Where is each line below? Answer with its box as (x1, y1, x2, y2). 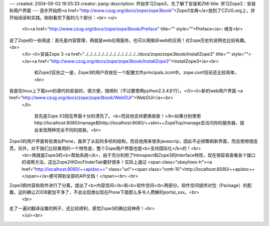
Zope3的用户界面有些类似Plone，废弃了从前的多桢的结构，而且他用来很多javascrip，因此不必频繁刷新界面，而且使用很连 (9, 138, 258, 144)
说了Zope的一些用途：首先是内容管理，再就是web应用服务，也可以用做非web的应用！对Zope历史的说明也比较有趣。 (9, 37, 249, 43)
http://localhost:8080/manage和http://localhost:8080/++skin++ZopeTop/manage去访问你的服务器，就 (34, 120, 245, 126)
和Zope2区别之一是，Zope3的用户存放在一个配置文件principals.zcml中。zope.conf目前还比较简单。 (34, 70, 239, 76)
